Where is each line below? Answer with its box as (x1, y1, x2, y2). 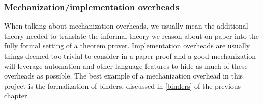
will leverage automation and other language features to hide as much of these (4, 60, 248, 71)
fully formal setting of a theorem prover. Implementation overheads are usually (4, 40, 250, 51)
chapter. (4, 90, 30, 101)
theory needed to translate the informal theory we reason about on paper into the (4, 30, 259, 41)
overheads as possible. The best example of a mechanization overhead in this (4, 70, 243, 81)
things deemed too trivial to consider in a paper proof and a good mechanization (4, 50, 256, 61)
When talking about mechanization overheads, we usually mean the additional (4, 20, 248, 31)
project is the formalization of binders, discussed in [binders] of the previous (4, 80, 241, 91)
